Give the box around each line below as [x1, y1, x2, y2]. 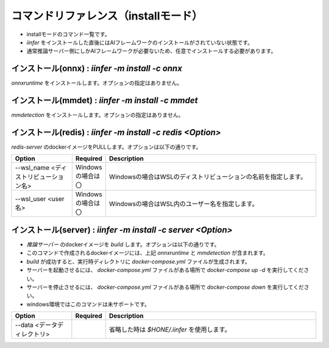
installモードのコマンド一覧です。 [26, 30, 110, 38]
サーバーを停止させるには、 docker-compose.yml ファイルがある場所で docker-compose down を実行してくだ [26, 283, 305, 291]
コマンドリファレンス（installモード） [11, 9, 203, 23]
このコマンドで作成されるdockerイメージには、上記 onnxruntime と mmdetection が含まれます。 [26, 249, 269, 257]
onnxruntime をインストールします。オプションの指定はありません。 [11, 79, 183, 87]
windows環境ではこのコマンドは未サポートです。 [26, 300, 150, 308]
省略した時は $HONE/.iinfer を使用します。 [108, 325, 231, 334]
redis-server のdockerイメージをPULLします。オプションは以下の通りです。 [11, 143, 202, 151]
